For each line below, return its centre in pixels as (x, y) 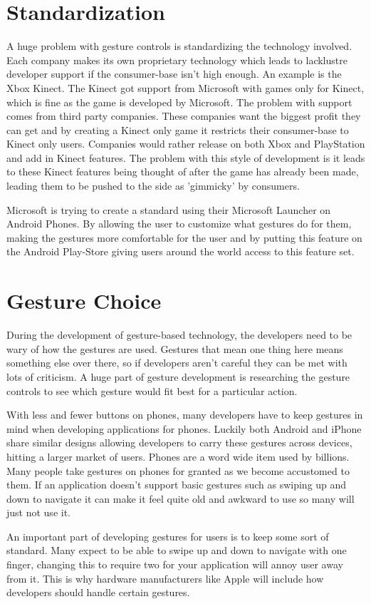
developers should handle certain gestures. (98, 592)
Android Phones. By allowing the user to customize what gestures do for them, (179, 224)
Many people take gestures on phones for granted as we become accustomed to (178, 470)
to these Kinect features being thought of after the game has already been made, (183, 172)
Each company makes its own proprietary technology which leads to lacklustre (177, 60)
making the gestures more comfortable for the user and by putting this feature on (184, 237)
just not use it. (38, 512)
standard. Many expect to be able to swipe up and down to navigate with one (177, 550)
